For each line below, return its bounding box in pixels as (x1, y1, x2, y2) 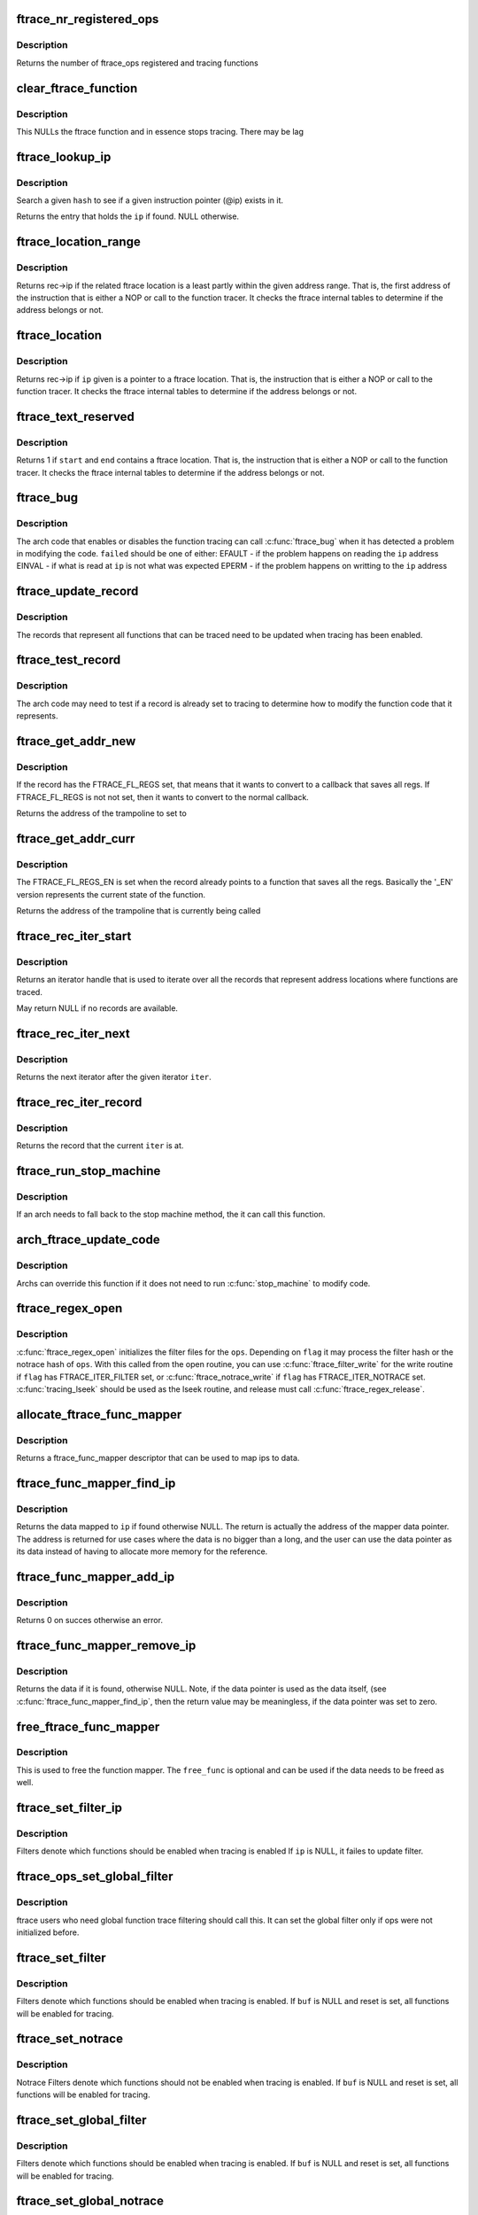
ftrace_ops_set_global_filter (16, 1869, 173, 1885)
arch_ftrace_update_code (16, 1232, 160, 1247)
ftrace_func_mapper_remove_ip (16, 1637, 197, 1652)
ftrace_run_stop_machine (16, 1163, 161, 1178)
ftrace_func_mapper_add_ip (16, 1569, 175, 1584)
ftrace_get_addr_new (16, 734, 136, 749)
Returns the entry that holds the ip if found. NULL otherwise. (16, 211, 239, 221)
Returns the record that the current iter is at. (16, 1140, 184, 1151)
